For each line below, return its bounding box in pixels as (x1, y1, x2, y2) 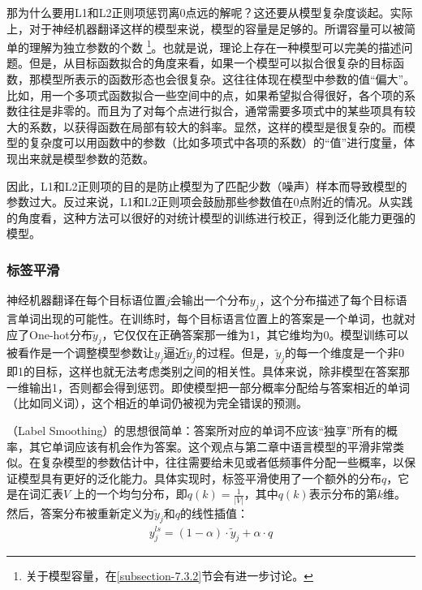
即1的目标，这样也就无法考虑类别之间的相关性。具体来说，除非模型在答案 (6, 363, 398, 380)
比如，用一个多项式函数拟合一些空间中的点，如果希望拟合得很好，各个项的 (6, 86, 404, 103)
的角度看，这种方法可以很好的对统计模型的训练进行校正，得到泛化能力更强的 (6, 209, 416, 226)
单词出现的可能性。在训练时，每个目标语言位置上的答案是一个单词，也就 (17, 309, 404, 326)
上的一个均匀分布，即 (73, 485, 187, 502)
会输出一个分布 (170, 291, 250, 308)
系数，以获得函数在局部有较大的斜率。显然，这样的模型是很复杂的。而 (28, 118, 404, 135)
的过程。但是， (196, 344, 276, 361)
